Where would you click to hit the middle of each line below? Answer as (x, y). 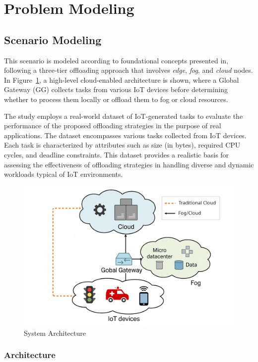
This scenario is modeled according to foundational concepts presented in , (116, 60)
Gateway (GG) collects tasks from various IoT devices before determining (116, 89)
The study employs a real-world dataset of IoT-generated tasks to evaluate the (124, 116)
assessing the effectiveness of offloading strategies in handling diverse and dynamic (129, 164)
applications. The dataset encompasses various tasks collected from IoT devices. (125, 135)
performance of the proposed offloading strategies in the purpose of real (113, 126)
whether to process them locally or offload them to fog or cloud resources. (116, 99)
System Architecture (55, 333)
